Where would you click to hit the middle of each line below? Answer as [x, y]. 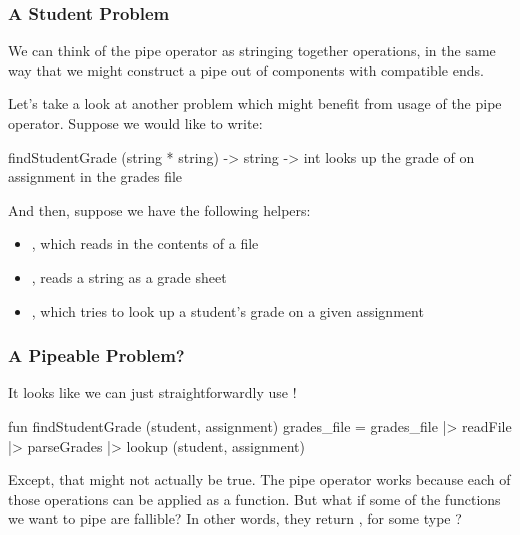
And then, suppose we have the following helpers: [159, 209]
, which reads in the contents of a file [145, 243]
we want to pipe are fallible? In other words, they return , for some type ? [235, 518]
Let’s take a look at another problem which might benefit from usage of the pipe [255, 103]
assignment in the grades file [95, 176]
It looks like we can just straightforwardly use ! [152, 392]
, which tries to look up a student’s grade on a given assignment [227, 310]
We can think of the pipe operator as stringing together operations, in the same [252, 50]
